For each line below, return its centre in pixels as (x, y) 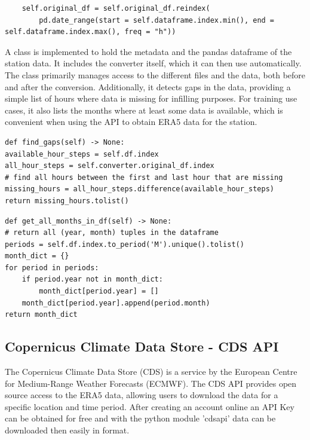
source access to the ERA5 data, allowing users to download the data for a (142, 395)
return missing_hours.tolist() (67, 201)
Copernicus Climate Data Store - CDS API (142, 346)
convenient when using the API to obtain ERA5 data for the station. (131, 122)
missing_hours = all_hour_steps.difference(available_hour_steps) (140, 189)
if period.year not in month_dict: (92, 279)
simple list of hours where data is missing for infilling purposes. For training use (151, 98)
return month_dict (41, 315)
